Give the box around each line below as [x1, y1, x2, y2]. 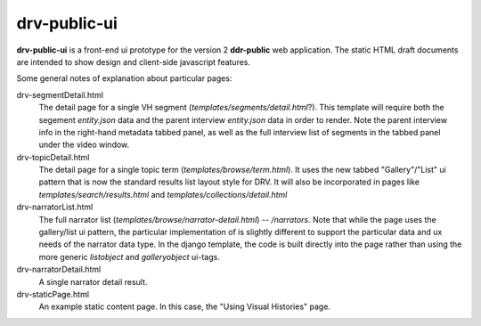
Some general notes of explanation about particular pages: [16, 73, 232, 84]
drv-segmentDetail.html [16, 89, 104, 100]
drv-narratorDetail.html [16, 264, 102, 275]
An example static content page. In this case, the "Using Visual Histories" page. [38, 301, 331, 312]
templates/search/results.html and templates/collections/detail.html [38, 189, 288, 200]
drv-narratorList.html [16, 201, 94, 213]
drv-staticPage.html [16, 289, 89, 299]
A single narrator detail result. [38, 276, 148, 287]
